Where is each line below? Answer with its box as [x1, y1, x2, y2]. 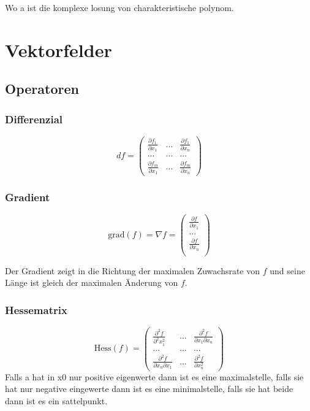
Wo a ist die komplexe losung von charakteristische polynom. [5, 1, 234, 13]
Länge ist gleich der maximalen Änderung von [5, 276, 178, 289]
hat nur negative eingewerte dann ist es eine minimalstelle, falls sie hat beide [5, 382, 293, 395]
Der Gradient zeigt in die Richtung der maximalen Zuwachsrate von [5, 264, 260, 277]
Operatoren [5, 79, 79, 98]
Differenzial [5, 111, 63, 126]
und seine [270, 264, 305, 277]
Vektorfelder [5, 37, 112, 62]
